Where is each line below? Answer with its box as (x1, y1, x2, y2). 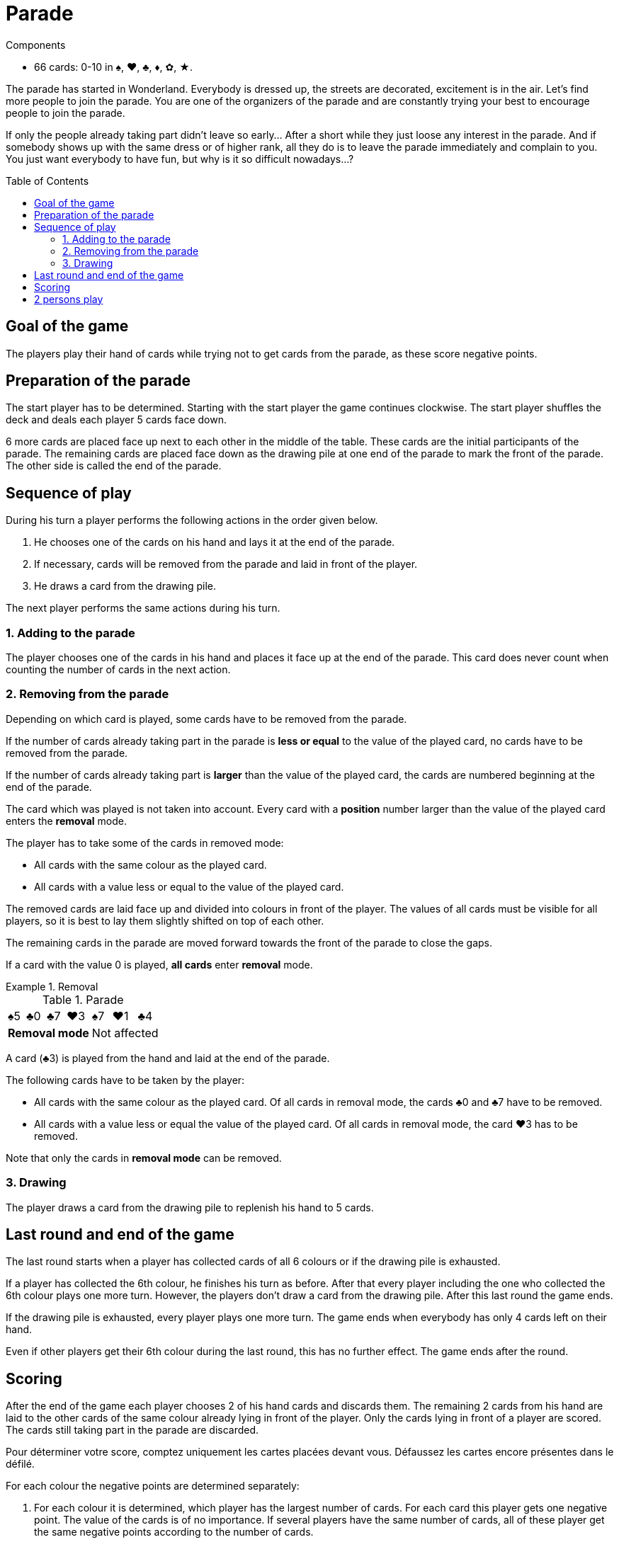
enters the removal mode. (6, 814, 127, 827)
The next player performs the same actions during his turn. (6, 602, 280, 615)
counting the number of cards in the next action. (6, 663, 231, 676)
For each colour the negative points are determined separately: (6, 1480, 300, 1492)
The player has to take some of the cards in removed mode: (6, 836, 284, 849)
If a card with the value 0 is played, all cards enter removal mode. (6, 958, 313, 971)
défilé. (6, 1458, 35, 1470)
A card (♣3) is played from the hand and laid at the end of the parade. (6, 1051, 330, 1064)
